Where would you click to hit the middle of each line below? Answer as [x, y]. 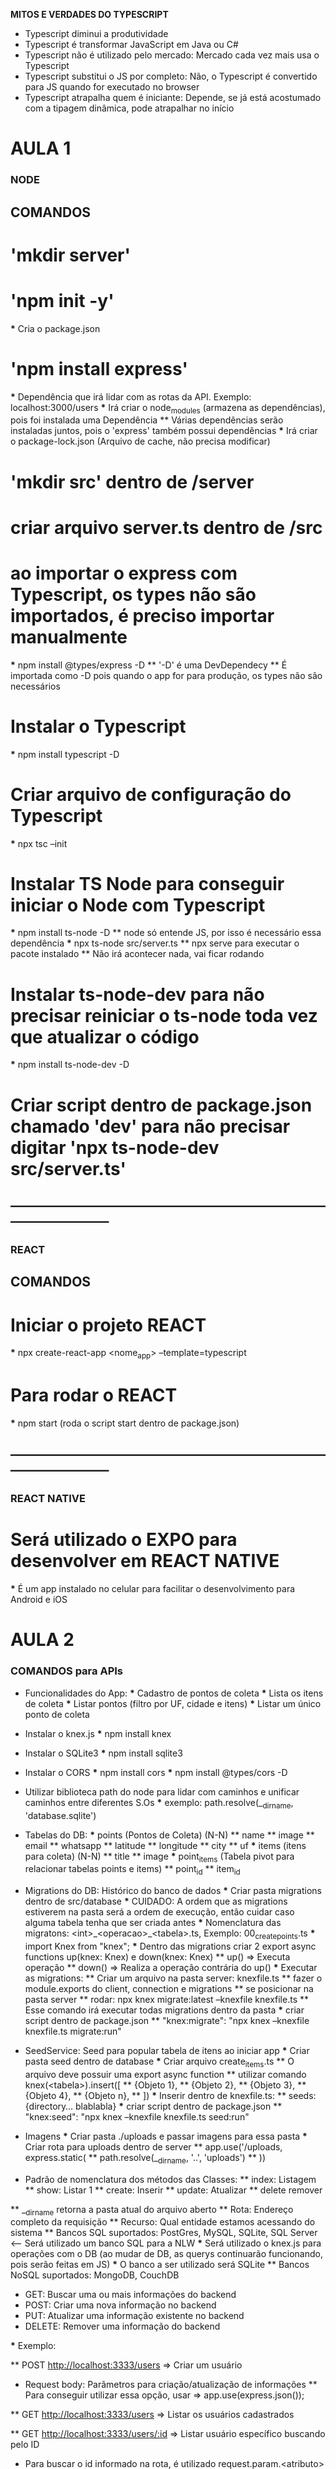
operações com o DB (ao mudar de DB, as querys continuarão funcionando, [166, 2254]
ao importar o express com [124, 573]
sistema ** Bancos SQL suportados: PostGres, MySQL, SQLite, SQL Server [164, 2233]
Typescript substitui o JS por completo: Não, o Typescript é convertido [171, 76]
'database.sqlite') [60, 1815]
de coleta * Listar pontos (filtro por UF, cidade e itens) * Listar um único [173, 1703]
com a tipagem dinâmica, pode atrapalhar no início [129, 108]
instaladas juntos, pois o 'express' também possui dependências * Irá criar [164, 431]
